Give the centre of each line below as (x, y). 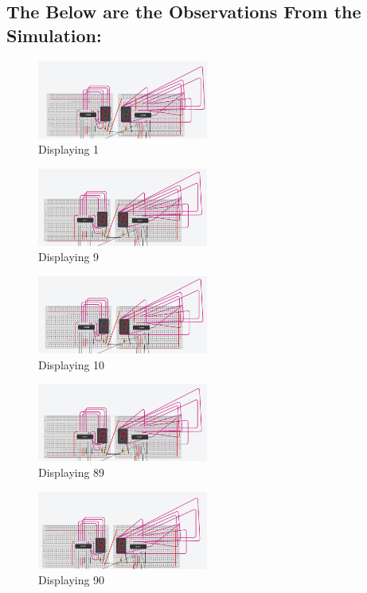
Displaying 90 (72, 580)
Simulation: (54, 35)
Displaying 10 (72, 364)
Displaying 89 (72, 472)
